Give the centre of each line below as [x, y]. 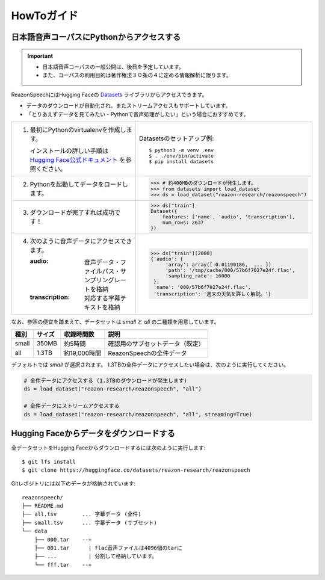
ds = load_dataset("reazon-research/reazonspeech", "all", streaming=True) [138, 414]
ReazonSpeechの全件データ [147, 353]
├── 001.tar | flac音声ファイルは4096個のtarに [108, 548]
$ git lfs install [49, 461]
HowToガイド [45, 16]
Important [40, 56]
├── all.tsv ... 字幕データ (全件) [82, 514]
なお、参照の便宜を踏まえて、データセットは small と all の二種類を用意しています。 [115, 321]
